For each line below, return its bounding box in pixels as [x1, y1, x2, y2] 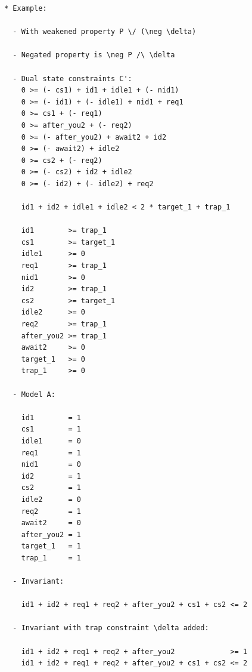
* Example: [4, 4, 47, 13]
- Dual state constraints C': [13, 74, 132, 83]
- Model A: [13, 390, 55, 399]
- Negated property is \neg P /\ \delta [13, 51, 175, 60]
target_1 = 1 [21, 542, 81, 551]
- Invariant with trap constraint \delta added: [13, 624, 209, 633]
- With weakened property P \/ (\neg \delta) [13, 27, 197, 36]
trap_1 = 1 [21, 553, 81, 562]
